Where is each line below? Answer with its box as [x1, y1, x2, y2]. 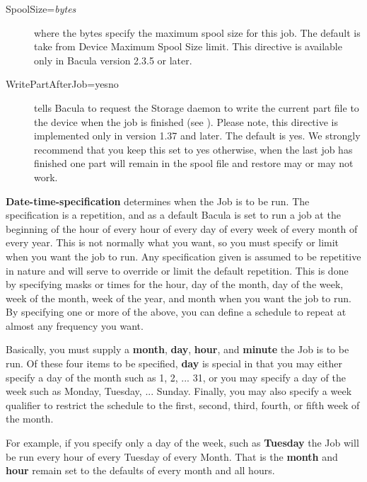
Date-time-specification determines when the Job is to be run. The [6, 193, 310, 208]
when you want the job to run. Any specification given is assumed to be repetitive [6, 248, 361, 263]
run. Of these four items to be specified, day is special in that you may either [6, 356, 343, 371]
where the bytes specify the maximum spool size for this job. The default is [34, 25, 361, 40]
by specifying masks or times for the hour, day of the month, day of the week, [6, 277, 344, 292]
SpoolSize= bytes [6, 1, 76, 16]
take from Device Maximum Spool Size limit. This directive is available [34, 39, 342, 54]
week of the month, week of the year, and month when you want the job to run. [6, 290, 351, 305]
